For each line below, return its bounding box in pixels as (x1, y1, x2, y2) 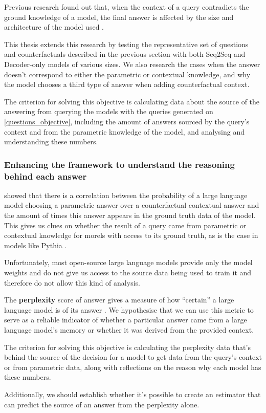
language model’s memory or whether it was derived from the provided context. (4, 324, 254, 335)
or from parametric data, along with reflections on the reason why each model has (4, 361, 261, 372)
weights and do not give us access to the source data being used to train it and (4, 267, 252, 278)
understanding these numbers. (4, 136, 98, 147)
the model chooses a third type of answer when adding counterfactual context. (4, 79, 250, 90)
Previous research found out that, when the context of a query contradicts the (4, 2, 249, 12)
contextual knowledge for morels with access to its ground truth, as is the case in (4, 230, 258, 241)
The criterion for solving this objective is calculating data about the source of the (4, 96, 260, 106)
